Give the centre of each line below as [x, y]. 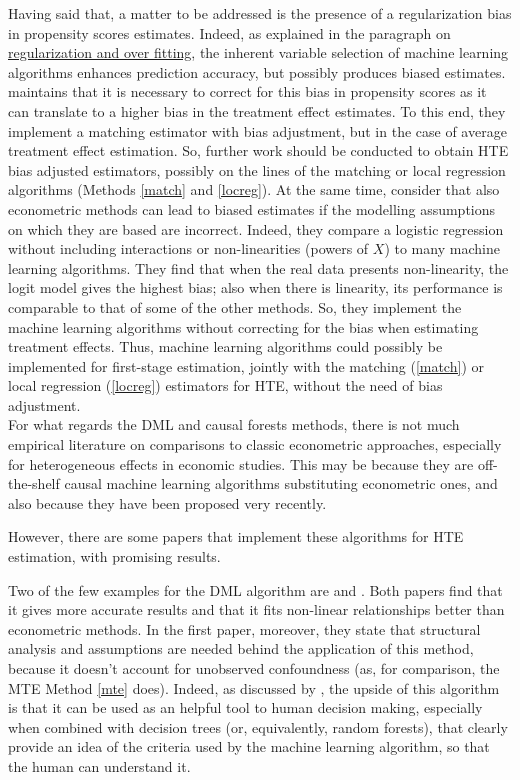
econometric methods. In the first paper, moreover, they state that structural [244, 628]
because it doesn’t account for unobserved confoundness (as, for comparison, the [254, 668]
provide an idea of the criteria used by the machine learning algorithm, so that [249, 746]
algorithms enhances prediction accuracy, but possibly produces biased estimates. [257, 71]
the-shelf [34, 483]
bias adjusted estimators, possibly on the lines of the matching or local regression [257, 169]
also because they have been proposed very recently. [167, 502]
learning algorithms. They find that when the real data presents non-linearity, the [258, 267]
